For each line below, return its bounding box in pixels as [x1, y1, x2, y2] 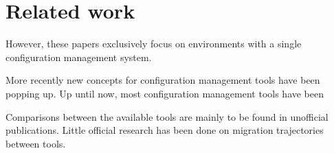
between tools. [5, 136, 66, 150]
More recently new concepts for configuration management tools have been [5, 73, 320, 87]
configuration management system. [5, 49, 152, 64]
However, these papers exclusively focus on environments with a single [5, 36, 302, 51]
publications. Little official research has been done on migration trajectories [5, 123, 324, 137]
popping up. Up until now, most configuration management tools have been [5, 86, 324, 100]
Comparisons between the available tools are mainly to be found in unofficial [5, 109, 329, 123]
